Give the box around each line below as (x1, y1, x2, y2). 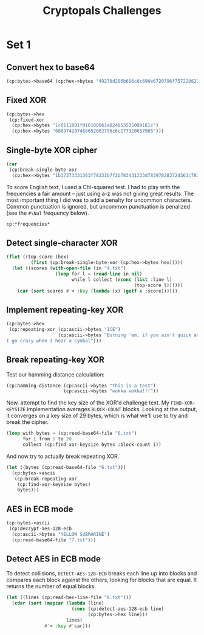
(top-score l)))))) (134, 282, 183, 288)
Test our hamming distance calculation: (6, 370, 105, 378)
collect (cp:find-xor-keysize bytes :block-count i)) (22, 442, 162, 448)
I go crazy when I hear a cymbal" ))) (6, 338, 102, 344)
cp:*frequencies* (6, 221, 50, 227)
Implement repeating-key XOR (6, 305, 123, 315)
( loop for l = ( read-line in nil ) (55, 271, 143, 277)
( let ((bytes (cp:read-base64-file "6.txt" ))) (6, 464, 126, 470)
